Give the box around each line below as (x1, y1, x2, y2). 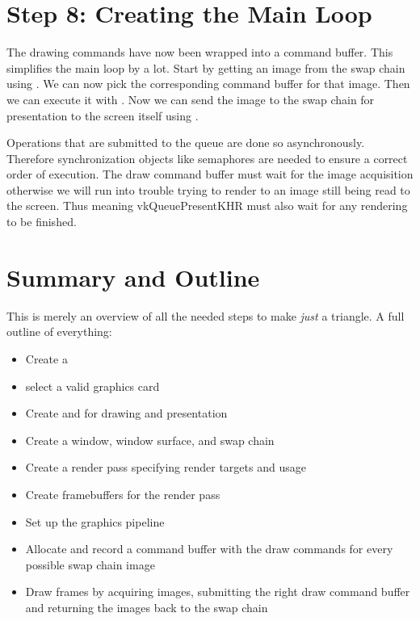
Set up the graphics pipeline (25, 513, 165, 530)
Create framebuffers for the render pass (25, 485, 220, 502)
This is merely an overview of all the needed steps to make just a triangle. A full (6, 307, 405, 324)
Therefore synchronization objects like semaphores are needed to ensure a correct (6, 149, 408, 166)
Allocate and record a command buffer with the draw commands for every (25, 540, 393, 557)
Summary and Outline (6, 260, 260, 293)
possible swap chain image (25, 556, 155, 573)
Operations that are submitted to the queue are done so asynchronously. (6, 134, 365, 151)
